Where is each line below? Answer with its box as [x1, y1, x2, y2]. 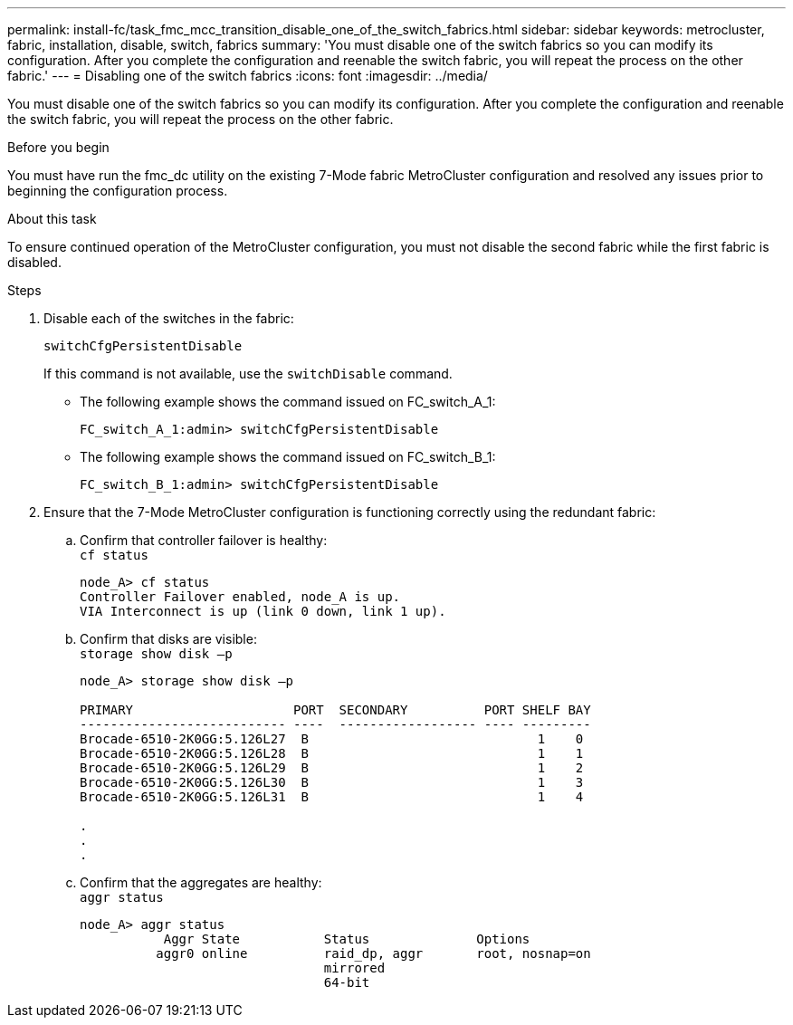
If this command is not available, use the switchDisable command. [43, 366, 453, 381]
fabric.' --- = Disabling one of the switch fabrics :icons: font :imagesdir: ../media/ [7, 68, 488, 83]
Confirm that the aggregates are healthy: [80, 875, 322, 890]
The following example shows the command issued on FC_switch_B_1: [80, 449, 496, 465]
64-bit [323, 975, 370, 990]
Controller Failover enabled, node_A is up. [80, 589, 401, 604]
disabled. [7, 254, 62, 270]
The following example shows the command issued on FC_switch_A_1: [80, 394, 496, 409]
